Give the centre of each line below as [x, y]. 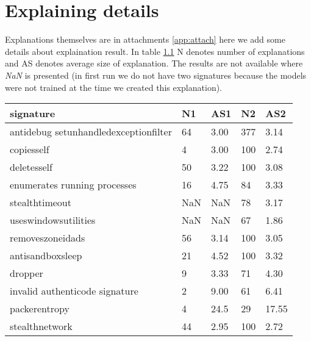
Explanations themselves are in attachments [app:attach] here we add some [145, 39]
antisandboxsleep [46, 256]
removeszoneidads [48, 238]
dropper [27, 273]
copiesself [30, 149]
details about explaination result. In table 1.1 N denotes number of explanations [155, 51]
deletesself [31, 167]
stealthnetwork [41, 326]
